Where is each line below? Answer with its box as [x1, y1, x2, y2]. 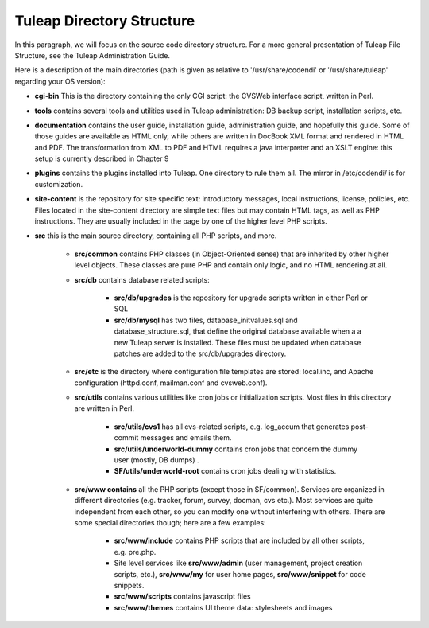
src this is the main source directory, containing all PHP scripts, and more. [34, 231, 277, 240]
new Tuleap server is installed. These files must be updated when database [114, 337, 361, 347]
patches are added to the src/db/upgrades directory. [114, 349, 287, 358]
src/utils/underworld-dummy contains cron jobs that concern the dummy [114, 444, 357, 454]
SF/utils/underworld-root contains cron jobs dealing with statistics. [114, 466, 337, 476]
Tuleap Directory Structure [14, 12, 195, 29]
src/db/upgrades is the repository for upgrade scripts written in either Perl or [114, 293, 369, 302]
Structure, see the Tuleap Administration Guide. [14, 50, 171, 60]
